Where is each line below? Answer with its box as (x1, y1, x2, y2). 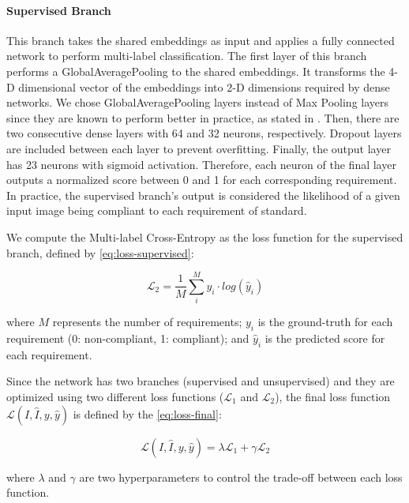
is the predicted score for (265, 330, 385, 347)
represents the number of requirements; (52, 313, 242, 330)
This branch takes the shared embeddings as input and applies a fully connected (6, 32, 395, 48)
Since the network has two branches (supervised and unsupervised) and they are (6, 373, 395, 389)
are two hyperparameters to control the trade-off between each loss (79, 468, 403, 485)
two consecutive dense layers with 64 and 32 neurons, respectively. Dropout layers (6, 125, 402, 141)
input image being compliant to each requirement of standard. (6, 202, 307, 219)
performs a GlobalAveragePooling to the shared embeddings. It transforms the (6, 62, 385, 79)
